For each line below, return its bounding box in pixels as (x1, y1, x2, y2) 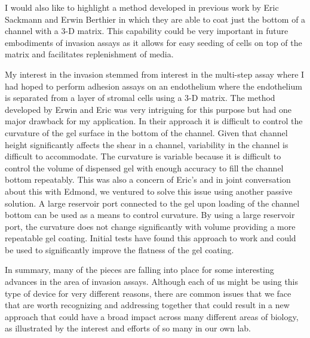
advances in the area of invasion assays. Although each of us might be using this (5, 275, 299, 288)
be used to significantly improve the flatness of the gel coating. (5, 243, 234, 256)
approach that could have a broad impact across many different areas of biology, (5, 310, 299, 322)
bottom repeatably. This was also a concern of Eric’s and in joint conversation (5, 173, 291, 186)
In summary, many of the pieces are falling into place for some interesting (5, 263, 274, 276)
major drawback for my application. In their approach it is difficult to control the (5, 115, 303, 127)
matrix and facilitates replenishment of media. (5, 48, 174, 60)
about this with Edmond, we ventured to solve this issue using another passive (5, 185, 293, 197)
